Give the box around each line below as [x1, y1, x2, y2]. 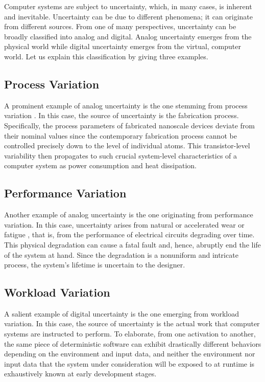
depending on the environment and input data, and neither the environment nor [4, 348, 255, 359]
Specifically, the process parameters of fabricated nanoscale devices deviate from [4, 120, 255, 130]
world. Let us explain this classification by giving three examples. [4, 51, 208, 61]
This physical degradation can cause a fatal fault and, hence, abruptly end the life [4, 239, 261, 250]
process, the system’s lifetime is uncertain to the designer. [4, 259, 185, 270]
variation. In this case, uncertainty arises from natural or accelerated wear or [4, 219, 245, 230]
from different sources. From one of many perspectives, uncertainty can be [4, 21, 236, 32]
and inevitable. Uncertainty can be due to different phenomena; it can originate [4, 11, 253, 21]
